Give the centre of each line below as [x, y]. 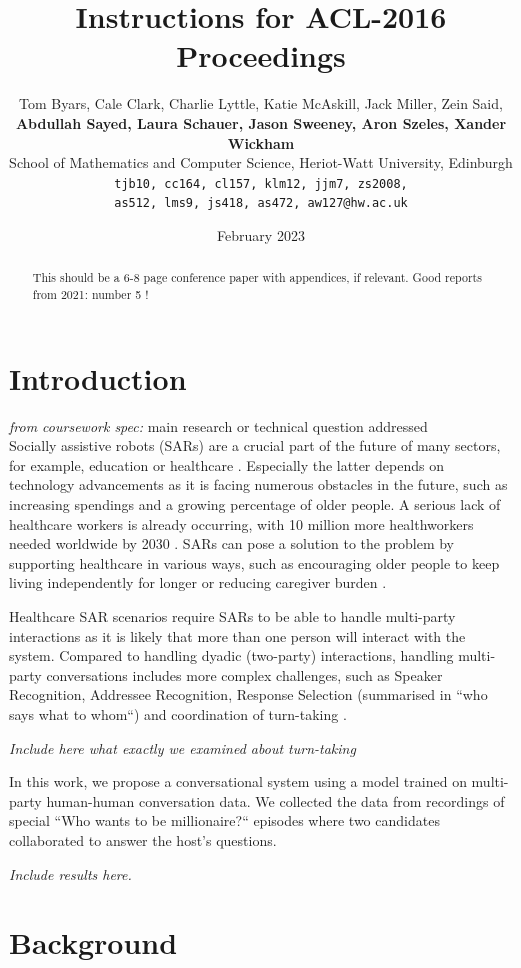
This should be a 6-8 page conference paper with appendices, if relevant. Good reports [257, 277]
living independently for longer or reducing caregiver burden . [198, 582]
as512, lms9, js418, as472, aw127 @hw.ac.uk [261, 203]
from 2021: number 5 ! [90, 294]
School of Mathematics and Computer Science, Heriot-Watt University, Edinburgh [261, 162]
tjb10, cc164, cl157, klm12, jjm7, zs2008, [261, 183]
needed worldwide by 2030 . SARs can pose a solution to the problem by [231, 543]
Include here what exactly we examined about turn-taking [182, 747]
